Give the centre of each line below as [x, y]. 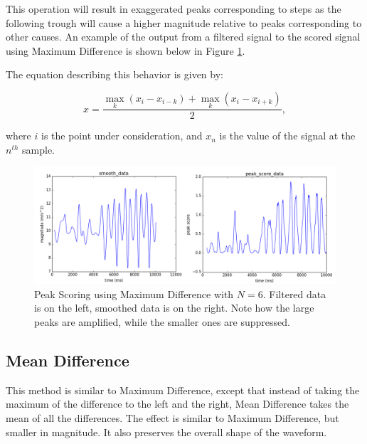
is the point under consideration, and [122, 136]
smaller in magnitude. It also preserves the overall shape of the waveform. [166, 432]
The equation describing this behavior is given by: [115, 74]
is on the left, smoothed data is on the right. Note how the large [174, 308]
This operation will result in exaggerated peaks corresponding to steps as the [174, 9]
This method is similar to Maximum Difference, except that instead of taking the [183, 390]
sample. [39, 149]
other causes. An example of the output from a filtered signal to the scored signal [183, 37]
